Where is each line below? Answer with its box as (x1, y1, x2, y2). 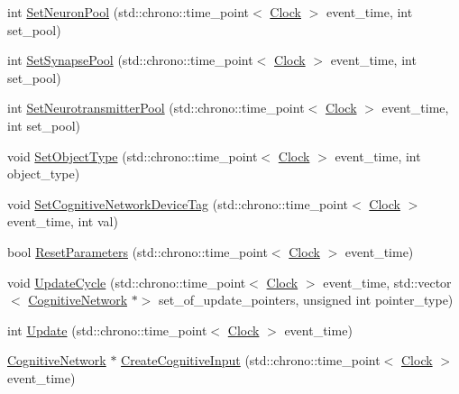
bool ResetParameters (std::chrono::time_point (7, 242, 268, 261)
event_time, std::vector (323, 272, 452, 291)
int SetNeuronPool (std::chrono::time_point (7, 3, 249, 21)
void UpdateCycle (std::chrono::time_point (7, 272, 246, 291)
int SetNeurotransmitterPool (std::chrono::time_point (7, 98, 305, 117)
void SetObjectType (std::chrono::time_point (7, 146, 258, 165)
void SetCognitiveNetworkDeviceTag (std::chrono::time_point (7, 194, 349, 213)
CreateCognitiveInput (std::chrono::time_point (121, 351, 381, 370)
